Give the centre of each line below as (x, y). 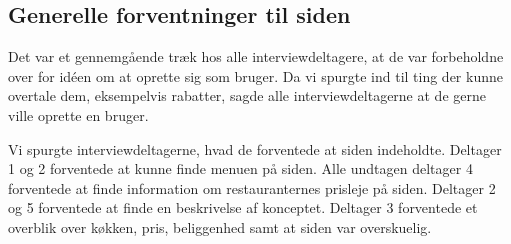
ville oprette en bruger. (78, 114)
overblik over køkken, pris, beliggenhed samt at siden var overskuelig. (220, 226)
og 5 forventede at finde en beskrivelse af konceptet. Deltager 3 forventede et (243, 207)
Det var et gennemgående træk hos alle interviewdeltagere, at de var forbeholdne (256, 56)
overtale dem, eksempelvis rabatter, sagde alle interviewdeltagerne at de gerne (247, 95)
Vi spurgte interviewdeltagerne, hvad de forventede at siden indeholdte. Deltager (255, 148)
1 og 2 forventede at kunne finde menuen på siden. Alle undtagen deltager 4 (240, 168)
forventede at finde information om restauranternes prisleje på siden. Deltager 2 (252, 187)
